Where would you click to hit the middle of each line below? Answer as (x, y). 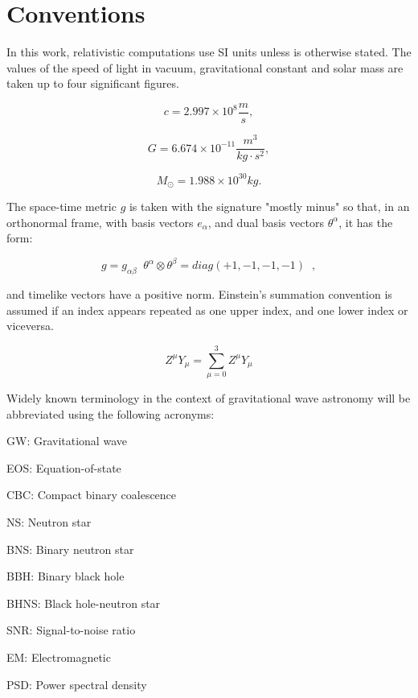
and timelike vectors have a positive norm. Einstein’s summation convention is (199, 294)
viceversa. (30, 326)
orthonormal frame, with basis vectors (100, 222)
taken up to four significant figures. (93, 83)
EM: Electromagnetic (59, 657)
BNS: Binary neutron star (70, 549)
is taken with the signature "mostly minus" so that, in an (269, 207)
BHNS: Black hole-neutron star (84, 603)
